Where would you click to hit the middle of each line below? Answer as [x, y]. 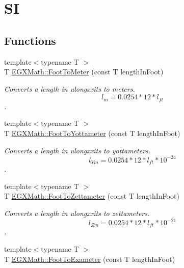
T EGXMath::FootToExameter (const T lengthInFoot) [90, 259]
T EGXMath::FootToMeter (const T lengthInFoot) [84, 72]
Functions [30, 40]
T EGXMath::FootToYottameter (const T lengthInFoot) [92, 133]
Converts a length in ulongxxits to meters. [70, 88]
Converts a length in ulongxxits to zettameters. [77, 213]
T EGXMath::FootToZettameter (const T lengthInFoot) [92, 196]
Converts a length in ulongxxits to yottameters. [77, 150]
